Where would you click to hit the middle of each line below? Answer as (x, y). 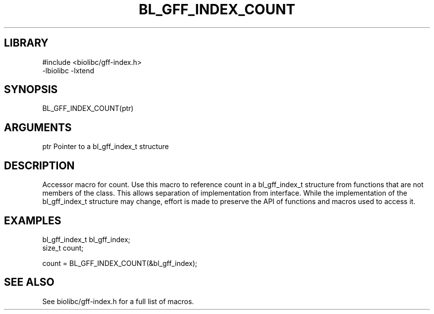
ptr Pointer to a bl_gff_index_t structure (106, 147)
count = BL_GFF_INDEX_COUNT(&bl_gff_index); (120, 263)
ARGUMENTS (38, 127)
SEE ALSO (29, 282)
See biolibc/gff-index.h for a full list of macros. (118, 301)
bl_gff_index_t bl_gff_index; (86, 239)
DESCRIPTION (39, 165)
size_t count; (63, 248)
